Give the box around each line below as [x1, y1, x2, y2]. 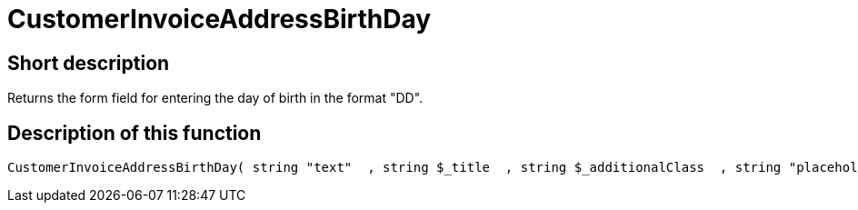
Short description [7, 51, 170, 75]
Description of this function [7, 121, 262, 145]
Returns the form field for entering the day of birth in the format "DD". [7, 90, 424, 106]
